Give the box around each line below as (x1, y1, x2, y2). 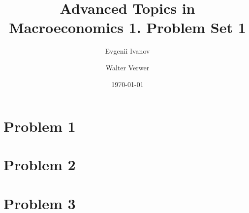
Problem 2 (3, 154, 76, 175)
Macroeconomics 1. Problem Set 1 (9, 17, 246, 37)
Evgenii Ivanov (105, 46, 150, 56)
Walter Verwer (105, 62, 150, 72)
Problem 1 (3, 116, 76, 136)
